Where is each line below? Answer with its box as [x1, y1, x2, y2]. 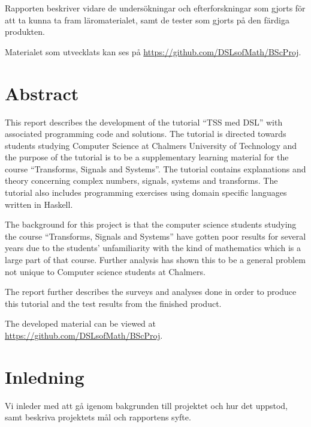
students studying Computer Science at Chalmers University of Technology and [5, 139, 297, 151]
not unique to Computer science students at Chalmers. [5, 265, 206, 277]
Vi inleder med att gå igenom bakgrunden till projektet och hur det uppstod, [5, 399, 288, 411]
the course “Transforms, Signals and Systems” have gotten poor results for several [5, 229, 306, 242]
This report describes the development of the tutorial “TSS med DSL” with [5, 115, 283, 128]
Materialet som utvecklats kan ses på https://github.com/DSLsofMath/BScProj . [5, 45, 301, 58]
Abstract [5, 80, 79, 105]
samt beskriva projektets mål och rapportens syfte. [5, 411, 191, 423]
